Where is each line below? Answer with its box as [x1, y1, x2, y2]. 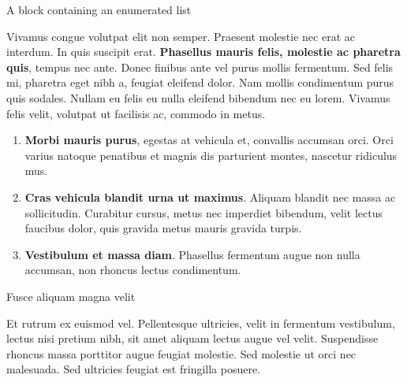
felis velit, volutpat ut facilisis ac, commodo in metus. [6, 105, 266, 121]
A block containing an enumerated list [6, 2, 192, 17]
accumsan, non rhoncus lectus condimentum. [24, 261, 241, 278]
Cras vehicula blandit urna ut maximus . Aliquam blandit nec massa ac [24, 188, 396, 205]
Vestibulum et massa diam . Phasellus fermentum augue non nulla [24, 246, 360, 262]
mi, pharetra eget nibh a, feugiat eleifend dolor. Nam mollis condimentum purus [6, 74, 394, 91]
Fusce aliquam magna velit [6, 287, 136, 304]
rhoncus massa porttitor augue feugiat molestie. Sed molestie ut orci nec [6, 345, 357, 362]
